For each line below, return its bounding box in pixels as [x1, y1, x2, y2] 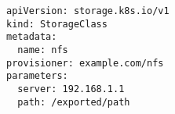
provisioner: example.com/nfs [6, 57, 164, 69]
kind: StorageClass [6, 18, 108, 30]
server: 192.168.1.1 [17, 83, 125, 94]
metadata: [6, 31, 57, 43]
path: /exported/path [17, 96, 130, 108]
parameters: [6, 70, 68, 82]
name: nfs [17, 44, 68, 55]
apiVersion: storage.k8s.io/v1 [6, 5, 170, 16]
